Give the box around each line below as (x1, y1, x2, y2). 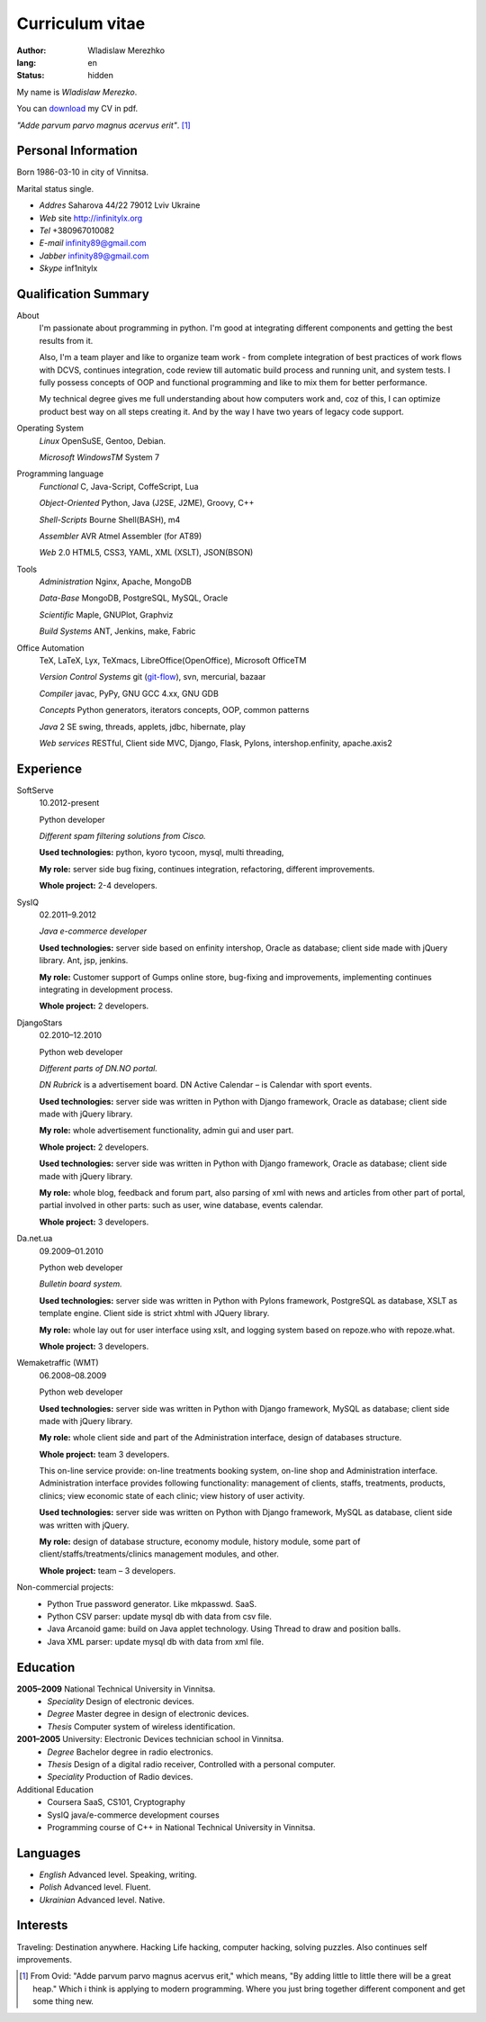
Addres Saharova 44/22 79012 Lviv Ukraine (39, 200, 201, 211)
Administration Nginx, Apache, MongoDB (39, 576, 193, 587)
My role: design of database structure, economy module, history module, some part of (39, 1536, 361, 1548)
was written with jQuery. (39, 1520, 130, 1530)
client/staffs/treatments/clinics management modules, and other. (39, 1548, 279, 1559)
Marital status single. (16, 183, 94, 194)
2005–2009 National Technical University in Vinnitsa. (16, 1683, 216, 1694)
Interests (16, 1918, 68, 1933)
